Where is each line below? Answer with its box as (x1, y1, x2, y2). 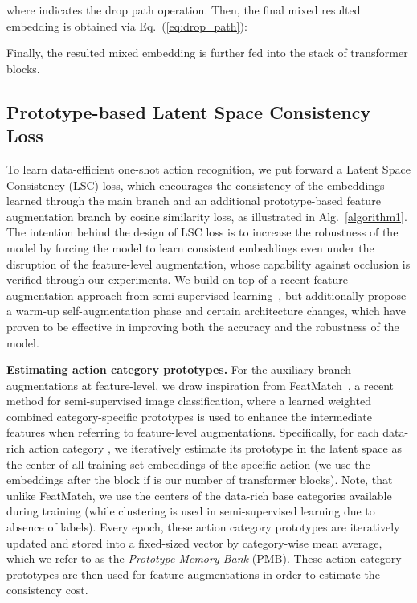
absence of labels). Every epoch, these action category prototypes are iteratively (6, 519, 400, 535)
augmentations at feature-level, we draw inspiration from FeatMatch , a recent (6, 376, 394, 393)
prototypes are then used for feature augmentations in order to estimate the (6, 565, 380, 582)
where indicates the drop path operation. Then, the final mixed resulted (6, 2, 361, 18)
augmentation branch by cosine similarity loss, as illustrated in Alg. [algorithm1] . (6, 207, 407, 224)
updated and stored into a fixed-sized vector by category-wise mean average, (6, 534, 382, 551)
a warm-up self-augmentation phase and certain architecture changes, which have (6, 302, 406, 319)
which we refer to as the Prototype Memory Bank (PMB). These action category (6, 550, 402, 567)
